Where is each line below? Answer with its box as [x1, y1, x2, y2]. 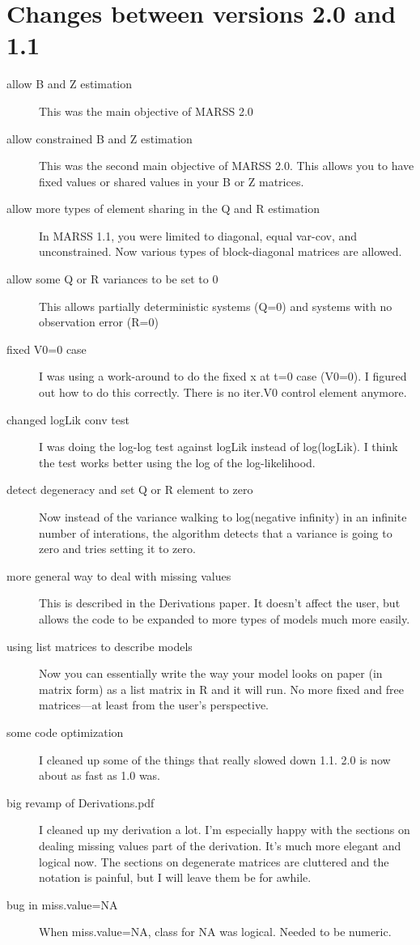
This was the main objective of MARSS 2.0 [39, 102, 253, 119]
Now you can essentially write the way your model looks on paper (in [39, 665, 383, 682]
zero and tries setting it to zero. [39, 540, 196, 557]
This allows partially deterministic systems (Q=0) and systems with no [39, 297, 392, 314]
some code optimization [6, 723, 124, 740]
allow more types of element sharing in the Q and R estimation [6, 200, 320, 217]
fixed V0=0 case [6, 340, 87, 357]
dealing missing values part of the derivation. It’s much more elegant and [39, 836, 401, 853]
